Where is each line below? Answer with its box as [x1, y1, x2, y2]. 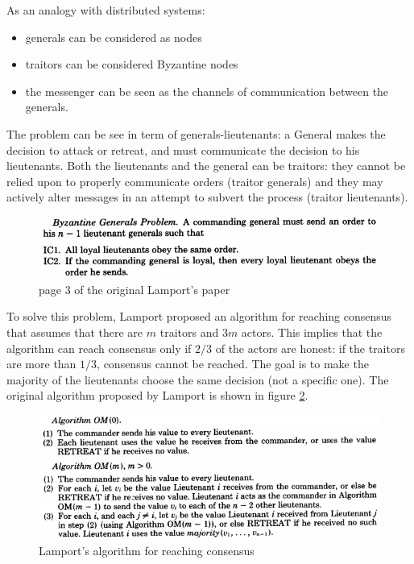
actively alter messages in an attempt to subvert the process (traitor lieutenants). [6, 189, 408, 205]
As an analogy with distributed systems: [6, 2, 205, 18]
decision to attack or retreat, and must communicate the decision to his [6, 141, 360, 158]
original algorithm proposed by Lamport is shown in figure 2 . [6, 387, 308, 404]
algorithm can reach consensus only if [6, 339, 192, 356]
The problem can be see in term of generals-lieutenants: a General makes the [6, 125, 386, 142]
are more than [6, 355, 77, 372]
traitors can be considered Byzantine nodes [25, 56, 238, 73]
